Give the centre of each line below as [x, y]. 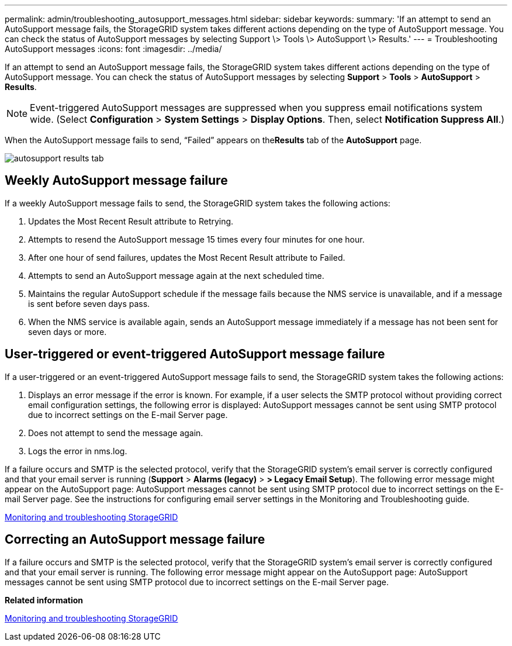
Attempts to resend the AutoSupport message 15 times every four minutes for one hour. [196, 239]
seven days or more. [68, 331]
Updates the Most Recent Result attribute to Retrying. [131, 221]
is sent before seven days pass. [89, 303]
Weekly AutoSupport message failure [116, 181]
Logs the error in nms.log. [78, 451]
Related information [44, 600]
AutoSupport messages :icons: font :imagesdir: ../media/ [113, 49]
